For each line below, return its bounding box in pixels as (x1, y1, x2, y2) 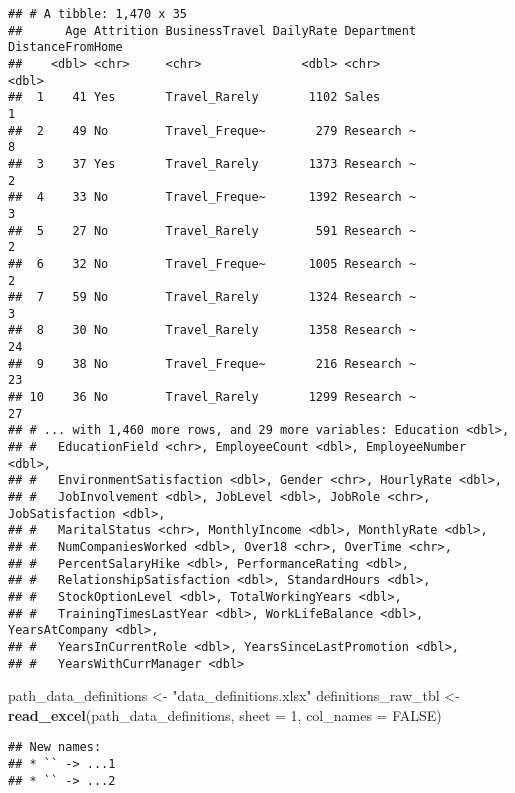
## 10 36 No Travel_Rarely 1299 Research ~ (8, 390, 417, 405)
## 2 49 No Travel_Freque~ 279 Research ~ (8, 123, 417, 138)
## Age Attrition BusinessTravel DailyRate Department (8, 23, 417, 38)
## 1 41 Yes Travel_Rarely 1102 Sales (8, 90, 381, 105)
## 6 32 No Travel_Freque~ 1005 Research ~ (8, 256, 417, 271)
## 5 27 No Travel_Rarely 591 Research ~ (8, 223, 417, 238)
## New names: (8, 740, 102, 755)
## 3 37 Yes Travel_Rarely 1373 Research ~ (8, 156, 417, 171)
